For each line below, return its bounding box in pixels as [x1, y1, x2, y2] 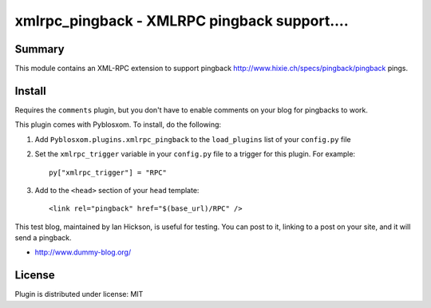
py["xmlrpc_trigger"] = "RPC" [49, 168, 168, 177]
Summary [14, 42, 65, 56]
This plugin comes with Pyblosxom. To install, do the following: [14, 120, 222, 129]
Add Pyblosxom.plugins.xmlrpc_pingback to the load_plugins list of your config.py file [34, 134, 351, 144]
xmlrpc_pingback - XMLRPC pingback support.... [14, 12, 349, 30]
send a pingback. [14, 233, 72, 243]
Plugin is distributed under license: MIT [14, 290, 144, 299]
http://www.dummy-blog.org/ [34, 247, 132, 257]
